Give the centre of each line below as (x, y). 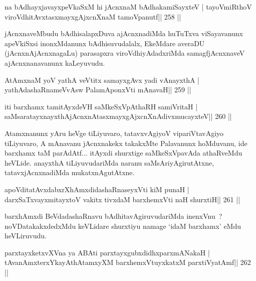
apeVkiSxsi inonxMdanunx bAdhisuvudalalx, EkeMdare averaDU (105, 43)
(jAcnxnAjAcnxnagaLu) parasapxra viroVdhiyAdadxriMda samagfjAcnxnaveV (125, 53)
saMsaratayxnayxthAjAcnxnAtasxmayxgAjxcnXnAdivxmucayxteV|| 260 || (118, 116)
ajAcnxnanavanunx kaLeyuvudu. (55, 62)
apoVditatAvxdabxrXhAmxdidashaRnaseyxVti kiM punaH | (97, 189)
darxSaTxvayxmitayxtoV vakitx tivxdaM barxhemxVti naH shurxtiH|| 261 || (122, 199)
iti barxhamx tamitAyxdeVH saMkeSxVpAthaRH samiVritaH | (101, 106)
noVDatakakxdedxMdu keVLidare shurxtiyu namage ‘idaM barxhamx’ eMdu (123, 226)
